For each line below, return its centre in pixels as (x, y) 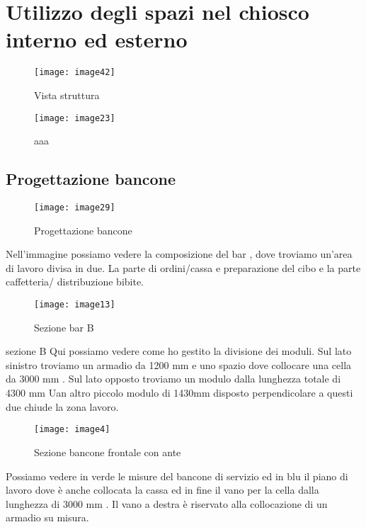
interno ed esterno (97, 39)
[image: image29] (75, 208)
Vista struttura (67, 95)
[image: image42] (75, 73)
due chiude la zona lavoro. (62, 406)
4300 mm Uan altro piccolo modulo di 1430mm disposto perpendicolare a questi (179, 393)
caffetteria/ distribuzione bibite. (75, 282)
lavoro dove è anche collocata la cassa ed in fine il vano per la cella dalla (162, 490)
